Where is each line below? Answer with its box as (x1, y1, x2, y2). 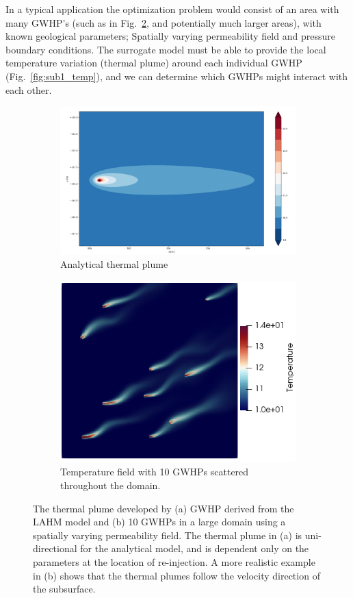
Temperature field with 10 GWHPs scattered (60, 464, 249, 479)
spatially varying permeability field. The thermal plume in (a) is (33, 527, 302, 542)
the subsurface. (33, 582, 96, 596)
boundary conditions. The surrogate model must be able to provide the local (5, 42, 326, 56)
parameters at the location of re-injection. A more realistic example (33, 555, 315, 569)
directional (33, 541, 77, 556)
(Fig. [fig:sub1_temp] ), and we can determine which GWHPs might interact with (5, 68, 348, 83)
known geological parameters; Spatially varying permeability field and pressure (5, 29, 335, 43)
